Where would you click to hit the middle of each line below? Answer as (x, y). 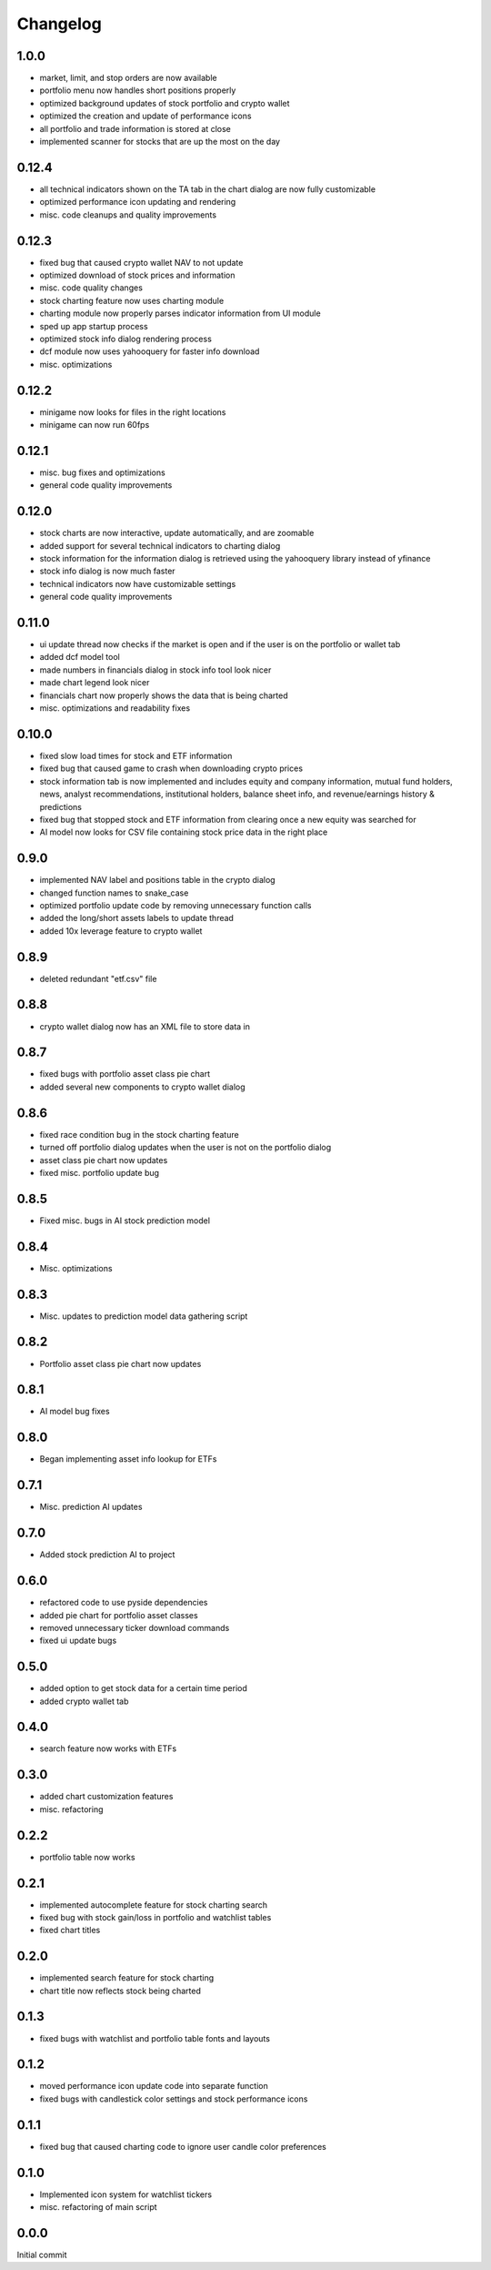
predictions (60, 806)
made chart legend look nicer (95, 683)
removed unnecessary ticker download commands (135, 1627)
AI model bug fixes (75, 1412)
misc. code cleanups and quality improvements (128, 215)
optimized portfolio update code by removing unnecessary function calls (175, 905)
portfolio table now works (87, 1857)
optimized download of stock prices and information (137, 275)
